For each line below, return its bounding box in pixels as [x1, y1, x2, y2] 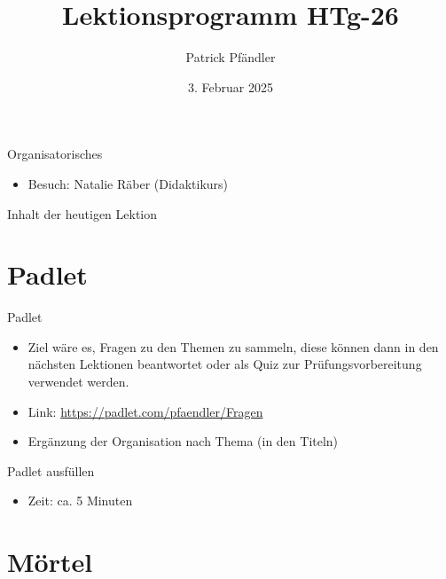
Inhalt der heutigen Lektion [7, 204, 158, 223]
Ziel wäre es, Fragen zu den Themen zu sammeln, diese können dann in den [27, 337, 439, 356]
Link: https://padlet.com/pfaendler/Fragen [27, 402, 263, 420]
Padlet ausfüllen [7, 461, 95, 480]
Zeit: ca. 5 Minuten [27, 491, 133, 510]
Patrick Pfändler [185, 48, 276, 67]
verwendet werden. [27, 372, 129, 390]
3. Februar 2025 [188, 77, 273, 96]
